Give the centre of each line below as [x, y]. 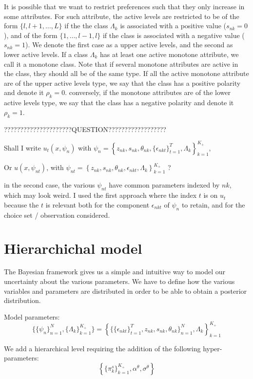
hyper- [213, 348]
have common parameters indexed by [164, 185]
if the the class [86, 26]
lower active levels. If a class [46, 54]
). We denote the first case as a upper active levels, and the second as [129, 45]
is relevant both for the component [97, 204]
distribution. [22, 300]
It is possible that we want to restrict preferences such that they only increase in [124, 6]
